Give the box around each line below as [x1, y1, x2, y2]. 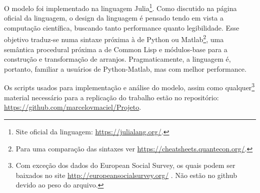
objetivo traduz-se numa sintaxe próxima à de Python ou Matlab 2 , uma [4, 33, 224, 45]
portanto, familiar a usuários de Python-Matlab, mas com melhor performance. [4, 63, 246, 74]
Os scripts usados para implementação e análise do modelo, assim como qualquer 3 [4, 81, 255, 93]
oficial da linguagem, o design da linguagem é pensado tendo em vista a [4, 13, 223, 23]
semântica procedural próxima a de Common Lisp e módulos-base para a [4, 44, 227, 54]
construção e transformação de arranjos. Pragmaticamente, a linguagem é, [4, 54, 231, 64]
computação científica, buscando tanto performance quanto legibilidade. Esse [4, 22, 239, 33]
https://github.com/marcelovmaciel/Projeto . [4, 102, 141, 112]
